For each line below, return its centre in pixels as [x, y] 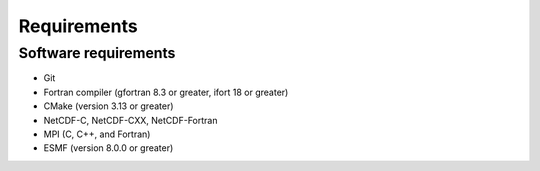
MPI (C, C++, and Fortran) [97, 134]
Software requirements [97, 53]
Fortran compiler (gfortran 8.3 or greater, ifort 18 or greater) [166, 92]
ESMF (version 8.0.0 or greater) [108, 148]
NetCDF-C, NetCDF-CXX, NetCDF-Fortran [130, 120]
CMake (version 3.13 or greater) [108, 106]
